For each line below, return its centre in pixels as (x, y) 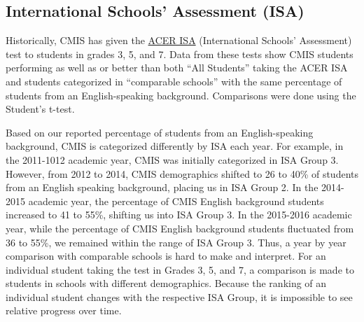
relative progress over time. (64, 310)
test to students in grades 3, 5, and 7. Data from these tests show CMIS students (180, 54)
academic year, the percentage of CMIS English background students (176, 201)
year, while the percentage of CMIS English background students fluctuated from (180, 228)
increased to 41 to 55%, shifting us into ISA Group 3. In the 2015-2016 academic (179, 215)
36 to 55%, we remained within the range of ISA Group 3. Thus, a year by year (176, 242)
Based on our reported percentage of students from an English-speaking (160, 132)
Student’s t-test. (40, 109)
